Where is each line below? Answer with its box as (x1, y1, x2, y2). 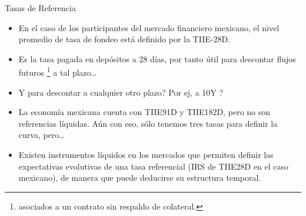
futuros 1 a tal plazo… (18, 65, 97, 79)
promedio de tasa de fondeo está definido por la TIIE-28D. (18, 33, 230, 45)
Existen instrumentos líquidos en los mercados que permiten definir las (18, 148, 274, 160)
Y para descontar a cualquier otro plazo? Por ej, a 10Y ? (18, 86, 224, 98)
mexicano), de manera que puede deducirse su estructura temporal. (18, 171, 261, 184)
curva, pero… (18, 129, 65, 141)
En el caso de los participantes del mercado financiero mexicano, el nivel (18, 21, 280, 33)
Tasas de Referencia (5, 2, 76, 14)
